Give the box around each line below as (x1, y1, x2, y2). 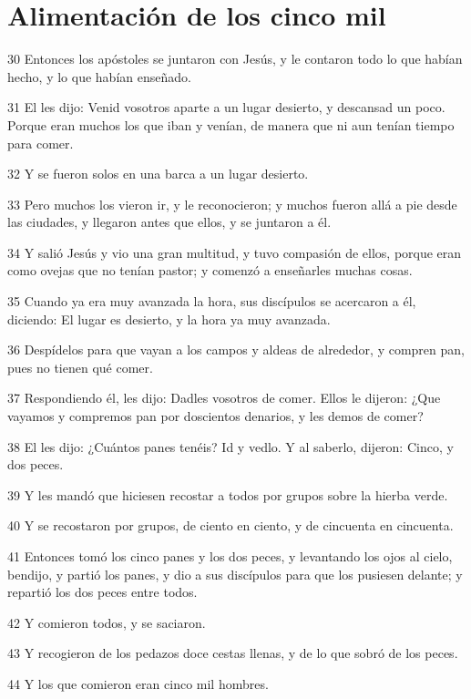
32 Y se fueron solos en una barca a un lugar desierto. (7, 164, 309, 183)
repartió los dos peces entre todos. (7, 582, 198, 601)
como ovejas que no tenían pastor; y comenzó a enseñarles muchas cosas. (7, 261, 413, 280)
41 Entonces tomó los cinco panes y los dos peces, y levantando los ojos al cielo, (7, 547, 453, 565)
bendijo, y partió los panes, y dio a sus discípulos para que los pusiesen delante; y (7, 564, 463, 583)
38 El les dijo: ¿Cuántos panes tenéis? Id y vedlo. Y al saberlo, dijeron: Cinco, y (7, 437, 454, 456)
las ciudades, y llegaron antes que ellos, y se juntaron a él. (7, 212, 332, 231)
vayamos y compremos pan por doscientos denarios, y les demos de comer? (7, 406, 424, 426)
